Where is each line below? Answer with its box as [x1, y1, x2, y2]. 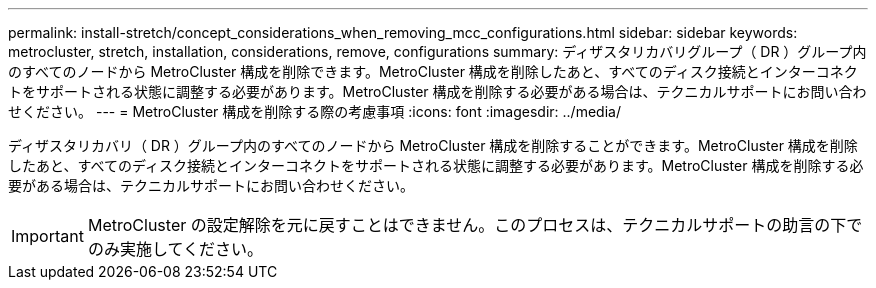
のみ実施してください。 [87, 239, 264, 259]
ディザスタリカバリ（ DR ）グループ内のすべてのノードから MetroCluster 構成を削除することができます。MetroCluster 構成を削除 [8, 137, 858, 154]
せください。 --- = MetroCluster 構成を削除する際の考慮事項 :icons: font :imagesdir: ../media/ [8, 103, 621, 120]
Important [11, 226, 84, 246]
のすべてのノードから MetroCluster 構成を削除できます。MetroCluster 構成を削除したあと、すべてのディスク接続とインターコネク [8, 63, 858, 80]
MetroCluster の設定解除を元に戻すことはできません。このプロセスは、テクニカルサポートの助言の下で [87, 215, 863, 235]
